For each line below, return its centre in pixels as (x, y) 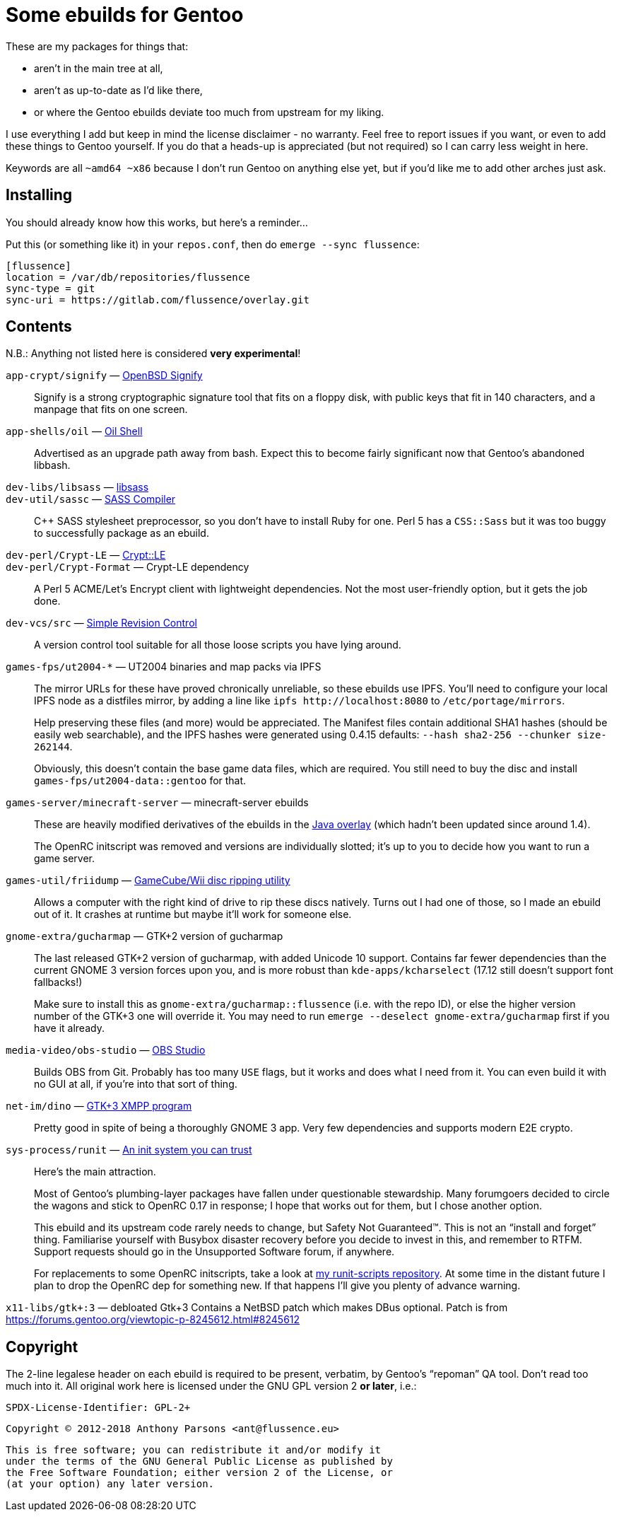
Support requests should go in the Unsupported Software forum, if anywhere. (214, 1252)
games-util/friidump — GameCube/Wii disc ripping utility (148, 880)
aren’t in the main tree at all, (99, 68)
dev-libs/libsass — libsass (77, 487)
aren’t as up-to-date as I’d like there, (118, 90)
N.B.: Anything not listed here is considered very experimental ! (153, 354)
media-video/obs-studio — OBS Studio (106, 1050)
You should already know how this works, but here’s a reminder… (157, 222)
